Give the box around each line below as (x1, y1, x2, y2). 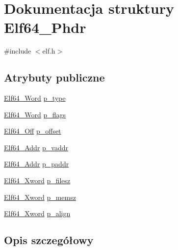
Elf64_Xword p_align (4, 208, 71, 219)
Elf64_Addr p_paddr (4, 159, 69, 169)
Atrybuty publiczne (4, 70, 105, 85)
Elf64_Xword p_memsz (4, 192, 76, 202)
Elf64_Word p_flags (4, 109, 66, 119)
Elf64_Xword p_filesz (4, 175, 71, 186)
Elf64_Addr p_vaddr (4, 142, 68, 152)
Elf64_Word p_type (4, 93, 66, 103)
